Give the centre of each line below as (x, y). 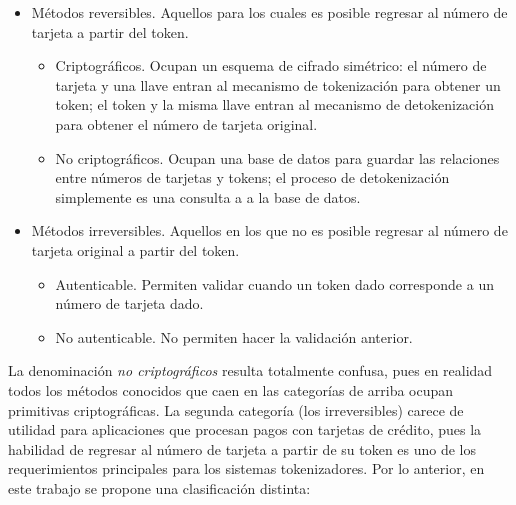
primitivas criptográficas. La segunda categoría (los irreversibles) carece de (236, 409)
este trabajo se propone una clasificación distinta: (159, 487)
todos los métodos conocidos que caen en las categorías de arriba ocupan (231, 389)
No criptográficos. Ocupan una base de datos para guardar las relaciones (277, 157)
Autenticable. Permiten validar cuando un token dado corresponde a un (274, 283)
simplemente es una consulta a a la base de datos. (208, 196)
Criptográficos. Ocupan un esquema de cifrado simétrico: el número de (271, 65)
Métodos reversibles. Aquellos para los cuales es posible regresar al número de (269, 12)
